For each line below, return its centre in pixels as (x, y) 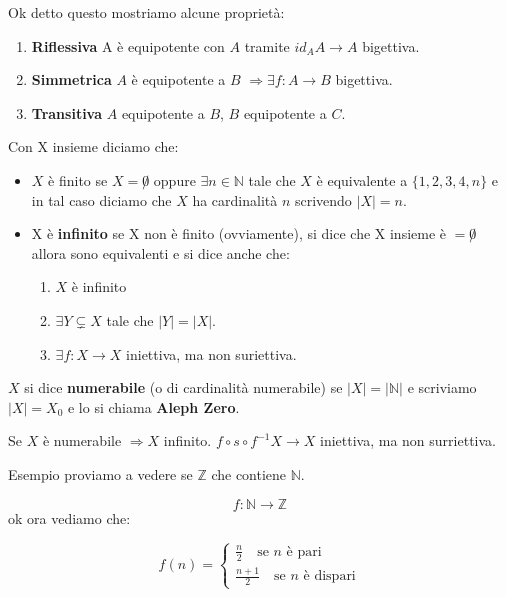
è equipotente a (178, 79)
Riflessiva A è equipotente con (128, 45)
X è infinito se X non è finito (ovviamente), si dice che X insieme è (239, 233)
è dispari (329, 576)
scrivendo (323, 199)
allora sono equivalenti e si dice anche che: (160, 252)
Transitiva (67, 112)
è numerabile (82, 440)
